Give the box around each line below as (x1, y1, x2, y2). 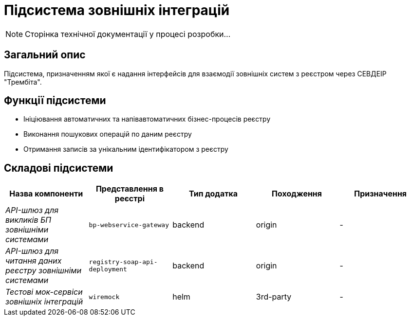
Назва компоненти (9, 189, 83, 199)
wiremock (89, 293, 120, 301)
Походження (272, 189, 322, 199)
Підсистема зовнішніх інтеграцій (4, 2, 230, 18)
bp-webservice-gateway (89, 221, 169, 229)
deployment (89, 266, 127, 273)
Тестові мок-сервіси (5, 287, 83, 297)
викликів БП (5, 215, 52, 225)
